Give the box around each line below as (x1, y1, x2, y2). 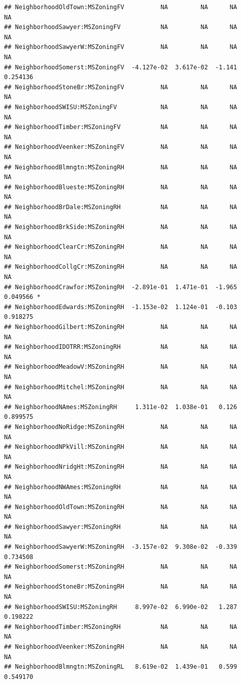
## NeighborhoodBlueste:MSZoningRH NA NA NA (4, 183, 237, 191)
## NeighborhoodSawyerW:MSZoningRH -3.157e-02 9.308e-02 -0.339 (4, 543, 237, 551)
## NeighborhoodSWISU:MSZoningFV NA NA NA (4, 103, 237, 111)
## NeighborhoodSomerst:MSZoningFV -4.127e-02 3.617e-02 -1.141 (4, 63, 237, 71)
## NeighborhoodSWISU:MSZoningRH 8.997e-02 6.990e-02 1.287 (4, 603, 237, 611)
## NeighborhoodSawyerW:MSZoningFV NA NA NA (4, 43, 237, 51)
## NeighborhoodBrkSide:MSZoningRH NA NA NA (4, 223, 237, 231)
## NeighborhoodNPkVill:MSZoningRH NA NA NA (4, 443, 237, 451)
